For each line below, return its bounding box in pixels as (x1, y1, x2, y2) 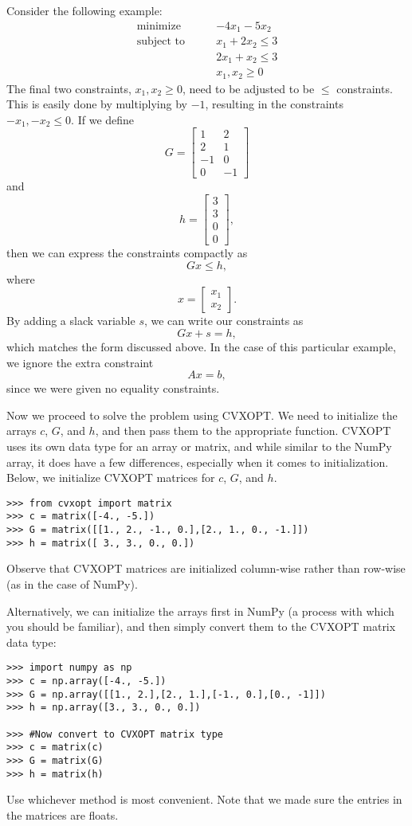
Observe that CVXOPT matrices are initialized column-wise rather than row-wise (6, 560, 406, 577)
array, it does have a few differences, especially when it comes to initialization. (6, 453, 389, 470)
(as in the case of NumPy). (6, 575, 138, 592)
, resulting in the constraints (205, 96, 343, 112)
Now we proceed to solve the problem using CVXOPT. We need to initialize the (6, 406, 398, 423)
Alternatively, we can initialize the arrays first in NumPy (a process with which (6, 602, 394, 619)
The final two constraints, (6, 80, 131, 96)
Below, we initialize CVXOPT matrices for (6, 469, 215, 486)
